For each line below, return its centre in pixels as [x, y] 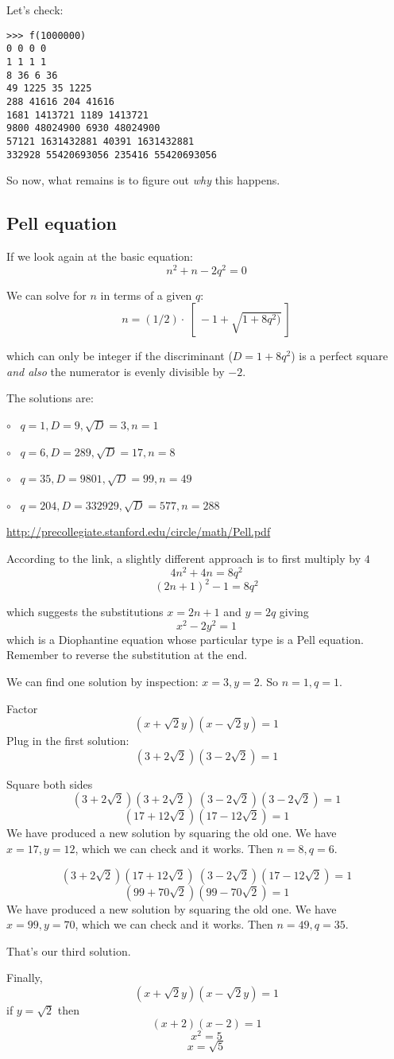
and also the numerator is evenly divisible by [116, 371]
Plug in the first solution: [68, 741]
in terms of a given [146, 295]
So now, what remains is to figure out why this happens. [143, 180]
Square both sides [50, 784]
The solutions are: [50, 398]
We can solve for [46, 295]
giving [294, 612]
